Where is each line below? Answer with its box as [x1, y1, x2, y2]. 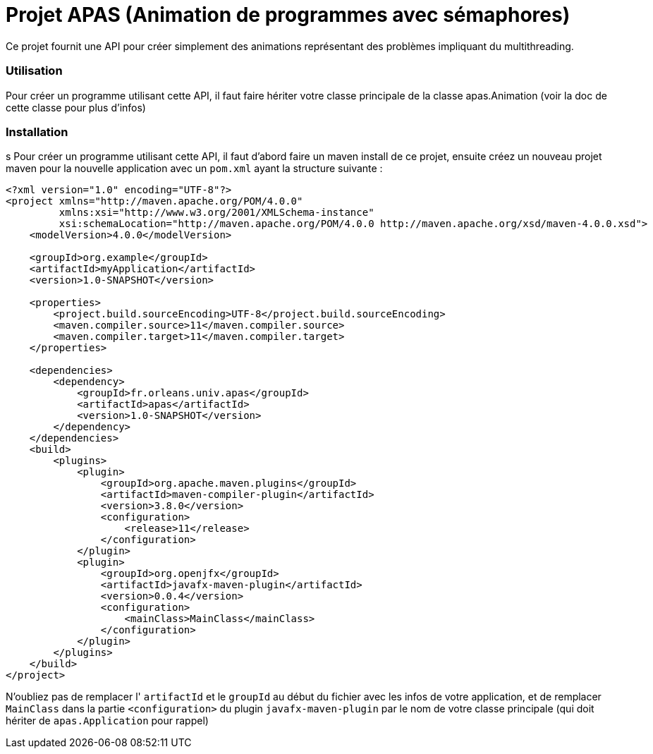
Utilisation [6, 63, 63, 78]
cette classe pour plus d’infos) [6, 101, 146, 114]
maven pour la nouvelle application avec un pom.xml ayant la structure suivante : [6, 162, 383, 175]
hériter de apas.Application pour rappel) [6, 715, 209, 727]
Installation [6, 124, 68, 139]
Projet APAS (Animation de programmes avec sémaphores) [6, 3, 570, 27]
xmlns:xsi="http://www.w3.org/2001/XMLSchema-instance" [59, 207, 374, 219]
